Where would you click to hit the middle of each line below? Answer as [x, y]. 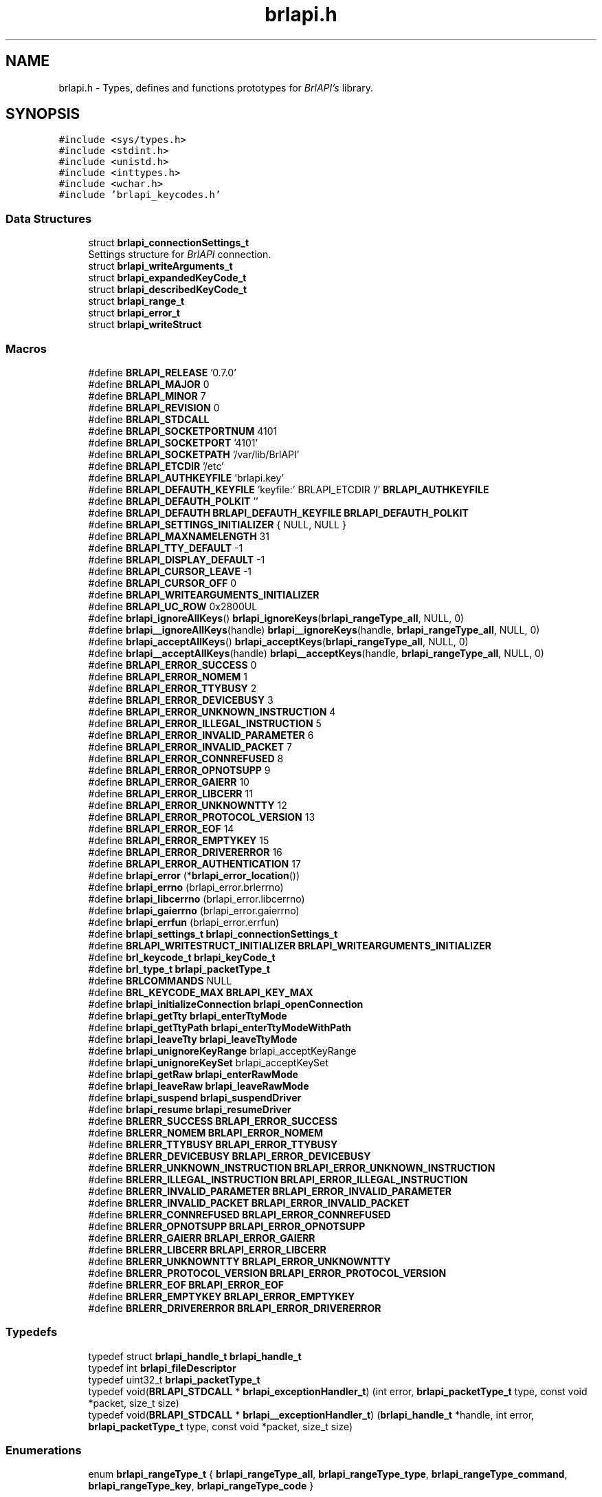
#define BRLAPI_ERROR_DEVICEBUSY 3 [181, 700]
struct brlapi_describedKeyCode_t [168, 290]
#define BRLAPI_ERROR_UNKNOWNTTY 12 [188, 805]
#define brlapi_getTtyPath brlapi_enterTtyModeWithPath [220, 1027]
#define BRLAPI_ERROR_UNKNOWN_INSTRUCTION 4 [212, 711]
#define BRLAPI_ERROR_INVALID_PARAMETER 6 [201, 735]
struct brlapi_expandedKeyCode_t [167, 278]
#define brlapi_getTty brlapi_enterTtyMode [188, 1015]
